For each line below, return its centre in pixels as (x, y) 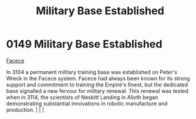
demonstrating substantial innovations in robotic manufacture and (87, 103)
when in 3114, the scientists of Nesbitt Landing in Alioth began (82, 97)
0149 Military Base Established (84, 44)
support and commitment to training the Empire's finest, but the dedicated (97, 85)
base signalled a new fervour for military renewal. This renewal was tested (97, 91)
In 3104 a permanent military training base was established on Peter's (92, 72)
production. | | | (25, 110)
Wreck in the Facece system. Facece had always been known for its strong (98, 78)
